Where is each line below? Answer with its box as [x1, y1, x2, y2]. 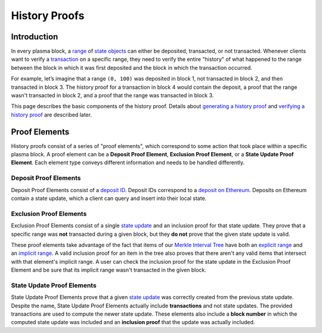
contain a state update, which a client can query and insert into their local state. [11, 195, 207, 202]
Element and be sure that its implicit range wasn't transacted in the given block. [11, 266, 207, 274]
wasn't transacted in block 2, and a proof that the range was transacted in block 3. [11, 92, 214, 99]
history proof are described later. [11, 111, 92, 118]
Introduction [11, 32, 58, 42]
